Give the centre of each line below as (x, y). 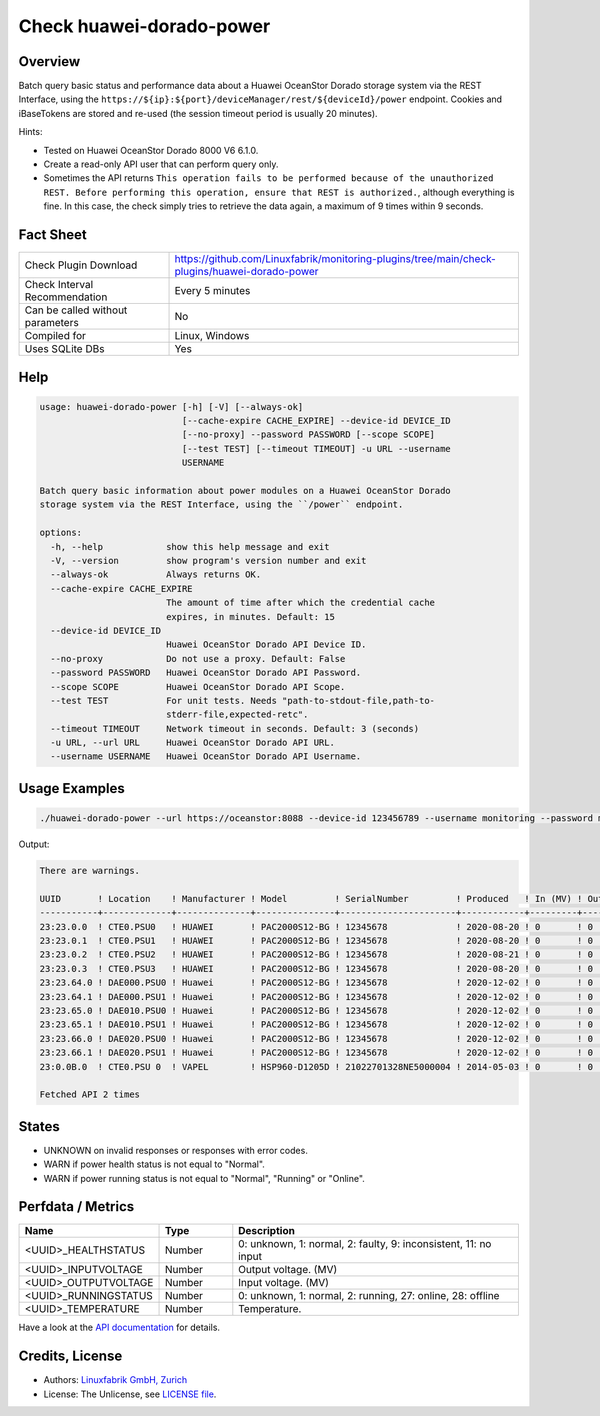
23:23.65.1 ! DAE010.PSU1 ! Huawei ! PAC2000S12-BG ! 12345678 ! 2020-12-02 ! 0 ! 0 (316, 1024)
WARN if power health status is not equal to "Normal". (154, 1164)
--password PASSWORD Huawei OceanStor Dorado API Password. (206, 673)
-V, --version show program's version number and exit (208, 560)
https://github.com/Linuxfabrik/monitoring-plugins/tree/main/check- (335, 259)
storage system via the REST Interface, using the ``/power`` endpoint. (221, 504)
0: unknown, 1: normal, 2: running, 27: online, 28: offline (369, 1296)
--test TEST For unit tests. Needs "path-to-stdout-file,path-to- (242, 700)
